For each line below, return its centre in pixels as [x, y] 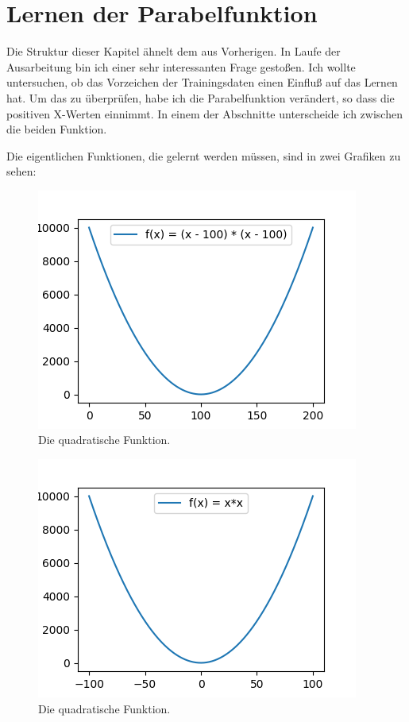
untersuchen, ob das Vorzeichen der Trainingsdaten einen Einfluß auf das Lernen [202, 82]
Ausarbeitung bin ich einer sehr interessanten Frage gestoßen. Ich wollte [181, 66]
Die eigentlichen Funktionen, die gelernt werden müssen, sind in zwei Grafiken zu [204, 155]
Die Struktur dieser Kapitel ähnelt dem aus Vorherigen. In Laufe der [174, 51]
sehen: [21, 171]
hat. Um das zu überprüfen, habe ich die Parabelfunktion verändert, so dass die [201, 97]
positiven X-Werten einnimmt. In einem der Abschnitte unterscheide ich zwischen [204, 113]
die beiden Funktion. [57, 129]
